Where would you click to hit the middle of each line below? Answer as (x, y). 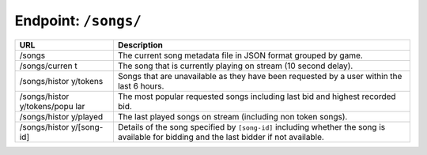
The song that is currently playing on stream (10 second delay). (235, 66)
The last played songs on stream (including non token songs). (232, 116)
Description (140, 45)
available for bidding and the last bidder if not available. (221, 137)
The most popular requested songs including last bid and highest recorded (257, 96)
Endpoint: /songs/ (78, 21)
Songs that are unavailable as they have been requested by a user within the (260, 76)
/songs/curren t (49, 66)
